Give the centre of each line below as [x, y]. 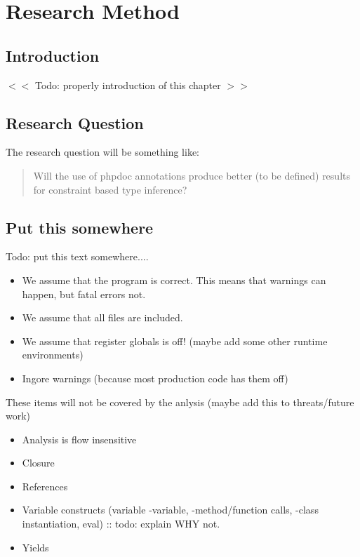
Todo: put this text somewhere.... [77, 256]
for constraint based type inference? [110, 189]
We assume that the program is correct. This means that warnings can [174, 280]
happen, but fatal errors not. [84, 294]
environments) [53, 355]
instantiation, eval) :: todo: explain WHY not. [121, 524]
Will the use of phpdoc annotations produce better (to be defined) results [192, 175]
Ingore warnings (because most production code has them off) [155, 378]
